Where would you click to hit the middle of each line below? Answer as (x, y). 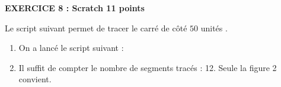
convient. (35, 79)
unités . (214, 28)
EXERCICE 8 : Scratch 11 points (75, 8)
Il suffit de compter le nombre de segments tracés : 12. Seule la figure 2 (148, 67)
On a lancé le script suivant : (71, 48)
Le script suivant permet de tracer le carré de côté (96, 28)
